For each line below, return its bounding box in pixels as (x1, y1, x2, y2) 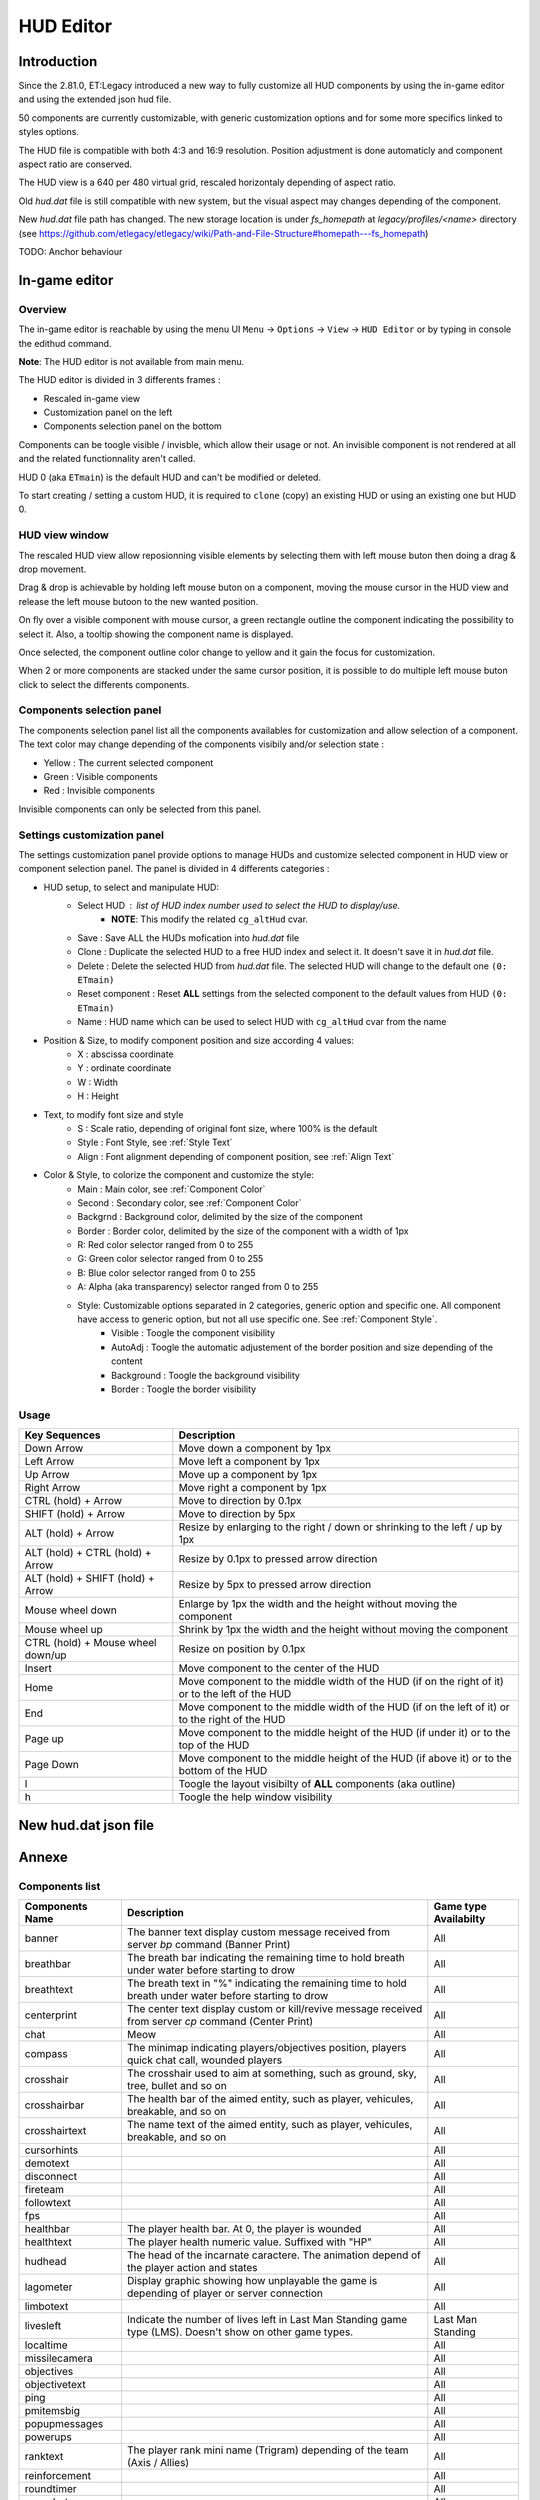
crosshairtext (24, 2123, 87, 2137)
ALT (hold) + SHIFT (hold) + (24, 1571, 155, 1585)
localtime (24, 2338, 69, 2352)
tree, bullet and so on (126, 2078, 227, 2092)
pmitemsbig (24, 2403, 80, 2417)
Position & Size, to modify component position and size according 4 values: (43, 1034, 355, 1046)
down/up (24, 1648, 67, 1662)
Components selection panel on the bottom (43, 420, 222, 432)
